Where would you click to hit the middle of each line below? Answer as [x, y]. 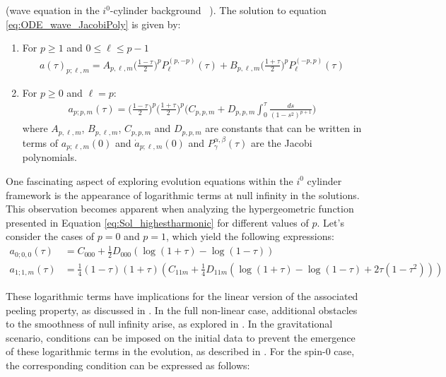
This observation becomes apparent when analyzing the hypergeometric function [180, 209]
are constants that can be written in [283, 128]
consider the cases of [50, 236]
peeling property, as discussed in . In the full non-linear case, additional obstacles [182, 310]
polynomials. [49, 157]
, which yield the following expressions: [250, 236]
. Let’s [330, 222]
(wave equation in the [53, 10]
